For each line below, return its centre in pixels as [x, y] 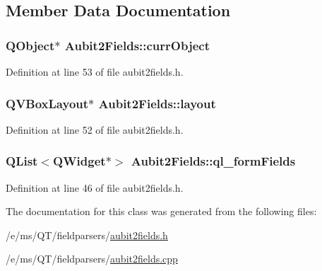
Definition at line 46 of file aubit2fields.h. [95, 187]
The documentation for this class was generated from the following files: [161, 211]
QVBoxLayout [47, 103]
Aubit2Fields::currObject [137, 45]
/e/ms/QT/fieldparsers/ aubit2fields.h [87, 235]
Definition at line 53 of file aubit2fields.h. [95, 71]
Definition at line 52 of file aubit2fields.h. [95, 129]
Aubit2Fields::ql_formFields [213, 161]
